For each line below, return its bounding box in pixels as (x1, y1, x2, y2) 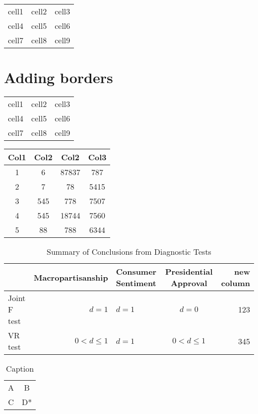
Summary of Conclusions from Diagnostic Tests (47, 246, 211, 258)
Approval (171, 277, 207, 289)
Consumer (116, 266, 157, 278)
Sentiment (116, 277, 156, 289)
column (221, 277, 250, 289)
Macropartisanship (34, 271, 108, 283)
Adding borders (4, 67, 113, 88)
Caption (6, 363, 34, 375)
